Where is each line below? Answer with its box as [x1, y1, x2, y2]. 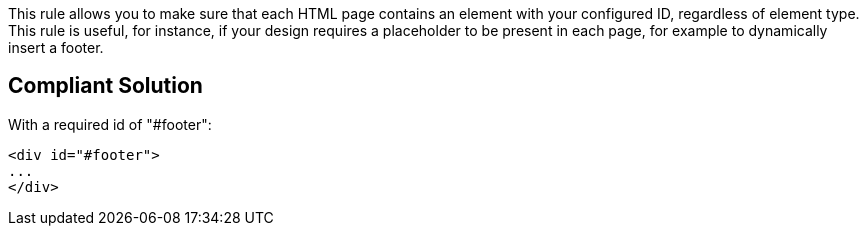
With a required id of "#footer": [8, 115, 212, 133]
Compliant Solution [8, 73, 203, 99]
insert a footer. [8, 39, 104, 56]
